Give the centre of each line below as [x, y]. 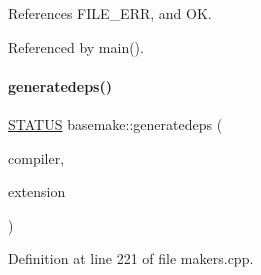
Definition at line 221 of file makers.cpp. [131, 258]
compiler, [36, 157]
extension [37, 191]
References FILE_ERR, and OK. [110, 13]
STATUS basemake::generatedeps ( [115, 123]
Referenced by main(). [76, 46]
